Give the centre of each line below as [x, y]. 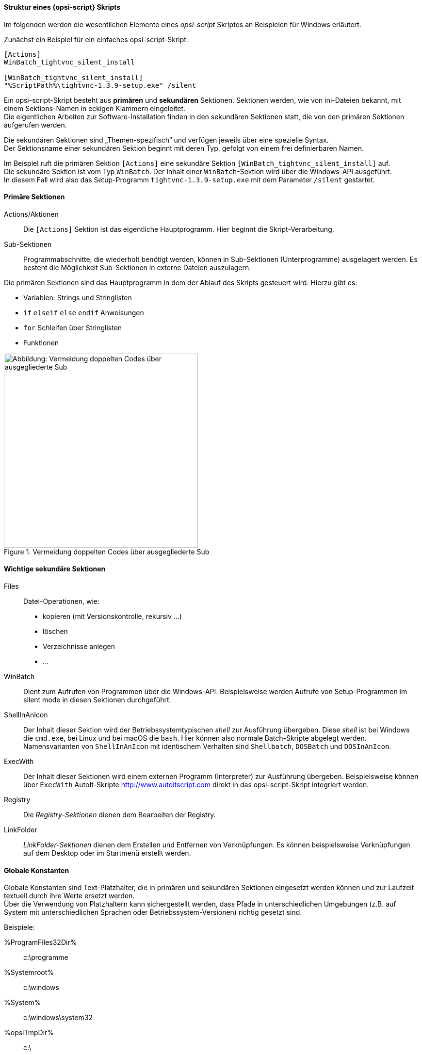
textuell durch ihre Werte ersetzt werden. [69, 896]
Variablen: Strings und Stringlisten [78, 297]
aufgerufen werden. [35, 125]
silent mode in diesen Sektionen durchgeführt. [97, 700]
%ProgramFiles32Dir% [41, 942]
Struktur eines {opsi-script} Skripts [62, 7]
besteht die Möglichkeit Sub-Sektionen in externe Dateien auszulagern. [137, 267]
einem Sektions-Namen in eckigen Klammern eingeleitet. [95, 108]
